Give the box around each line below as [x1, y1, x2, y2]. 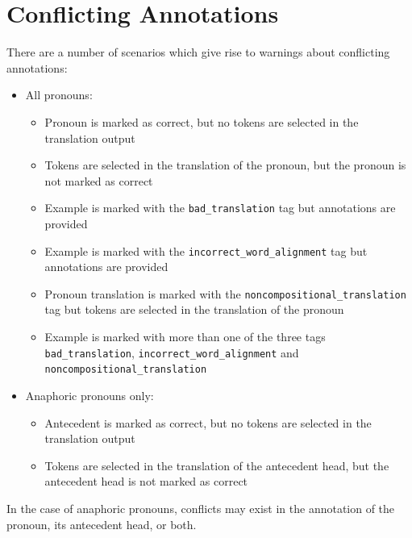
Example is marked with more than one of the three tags [44, 328, 326, 345]
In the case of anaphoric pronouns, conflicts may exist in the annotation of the [6, 499, 395, 516]
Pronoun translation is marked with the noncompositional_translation [44, 285, 406, 302]
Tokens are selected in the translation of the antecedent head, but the [44, 457, 389, 473]
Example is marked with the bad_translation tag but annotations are [44, 199, 396, 216]
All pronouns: [25, 86, 93, 103]
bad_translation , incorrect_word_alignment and [44, 344, 299, 361]
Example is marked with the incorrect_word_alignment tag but [44, 242, 368, 259]
